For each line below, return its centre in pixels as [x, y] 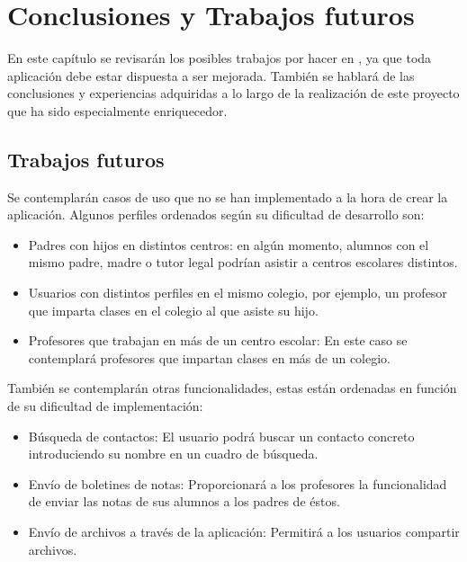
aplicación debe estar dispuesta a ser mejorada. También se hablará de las [211, 75]
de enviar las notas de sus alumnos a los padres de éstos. [184, 501]
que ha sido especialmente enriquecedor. [117, 110]
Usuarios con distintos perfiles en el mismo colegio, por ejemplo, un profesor [238, 293]
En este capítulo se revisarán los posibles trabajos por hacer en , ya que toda [220, 58]
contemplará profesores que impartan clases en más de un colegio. [210, 357]
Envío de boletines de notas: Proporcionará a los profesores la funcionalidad [238, 483]
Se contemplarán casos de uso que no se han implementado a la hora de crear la [228, 196]
